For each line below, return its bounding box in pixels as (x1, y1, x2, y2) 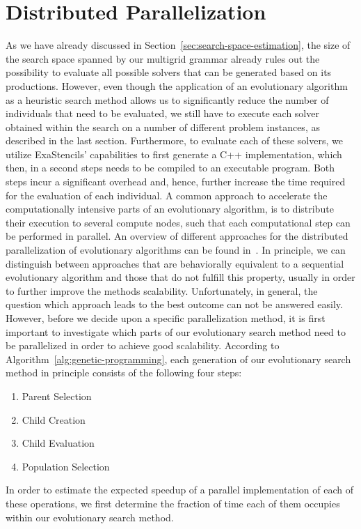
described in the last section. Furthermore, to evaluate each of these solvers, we (6, 133, 343, 148)
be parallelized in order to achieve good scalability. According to (6, 338, 280, 353)
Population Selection (22, 459, 110, 473)
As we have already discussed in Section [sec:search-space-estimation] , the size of (6, 38, 351, 52)
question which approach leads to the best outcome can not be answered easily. (6, 297, 343, 312)
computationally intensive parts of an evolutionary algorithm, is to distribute (6, 201, 334, 216)
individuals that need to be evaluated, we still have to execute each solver (6, 106, 319, 121)
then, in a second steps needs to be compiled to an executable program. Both (6, 160, 335, 175)
